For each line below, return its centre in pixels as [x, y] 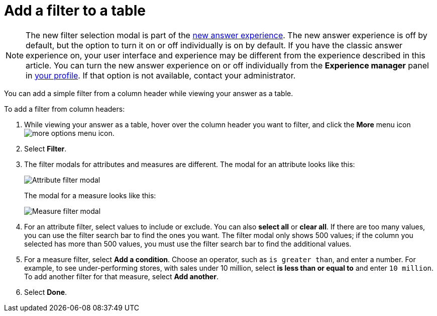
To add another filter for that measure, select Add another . [121, 276]
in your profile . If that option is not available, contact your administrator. [161, 75]
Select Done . [46, 292]
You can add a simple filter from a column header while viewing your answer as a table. [149, 93]
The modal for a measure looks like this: [90, 195]
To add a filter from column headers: [65, 109]
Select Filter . [45, 148]
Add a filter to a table [75, 11]
